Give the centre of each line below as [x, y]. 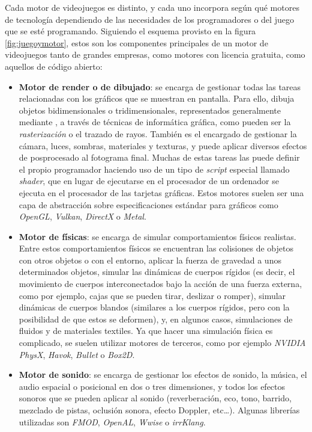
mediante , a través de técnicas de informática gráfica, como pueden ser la [155, 122]
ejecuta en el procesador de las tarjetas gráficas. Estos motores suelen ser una [161, 192]
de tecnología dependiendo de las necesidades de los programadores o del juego [149, 19]
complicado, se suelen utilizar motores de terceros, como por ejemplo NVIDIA [162, 343]
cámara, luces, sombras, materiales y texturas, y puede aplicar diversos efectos [163, 145]
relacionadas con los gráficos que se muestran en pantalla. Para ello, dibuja [157, 98]
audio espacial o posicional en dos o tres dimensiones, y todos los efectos [152, 386]
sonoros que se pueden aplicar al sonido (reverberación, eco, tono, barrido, [155, 398]
